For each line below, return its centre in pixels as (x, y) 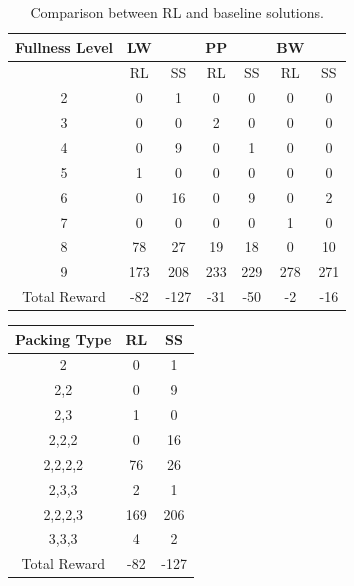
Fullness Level (64, 46)
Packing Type (63, 338)
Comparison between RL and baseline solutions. (177, 12)
